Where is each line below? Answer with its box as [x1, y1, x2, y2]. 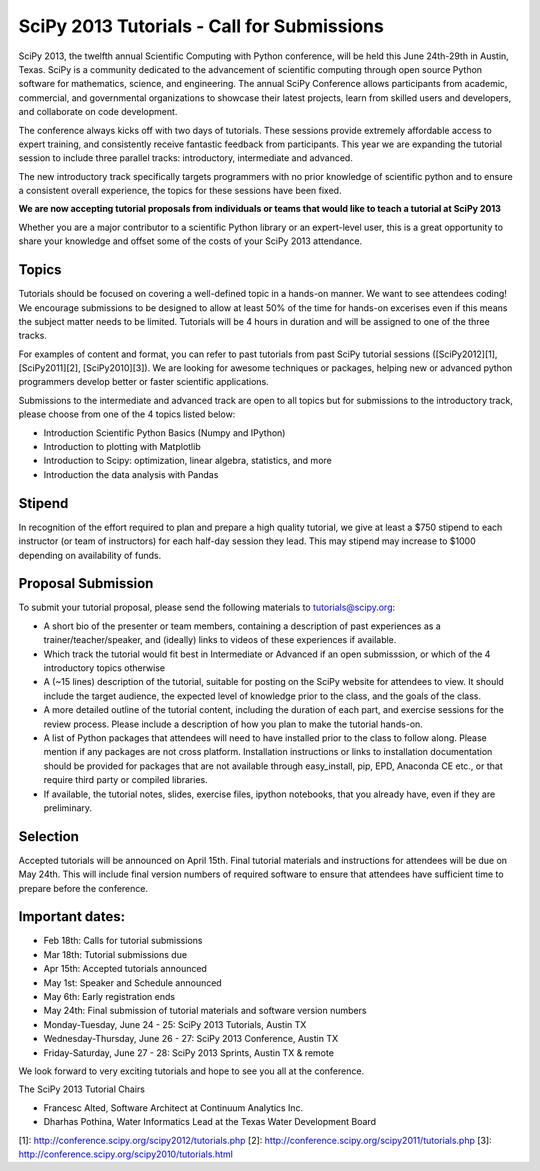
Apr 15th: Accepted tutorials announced [43, 963, 207, 975]
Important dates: [18, 908, 126, 925]
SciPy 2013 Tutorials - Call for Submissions [18, 15, 384, 37]
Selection [18, 828, 80, 845]
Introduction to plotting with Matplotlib [43, 441, 201, 453]
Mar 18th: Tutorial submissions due [43, 948, 188, 960]
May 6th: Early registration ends [43, 991, 175, 1003]
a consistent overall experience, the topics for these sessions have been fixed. [18, 185, 342, 197]
